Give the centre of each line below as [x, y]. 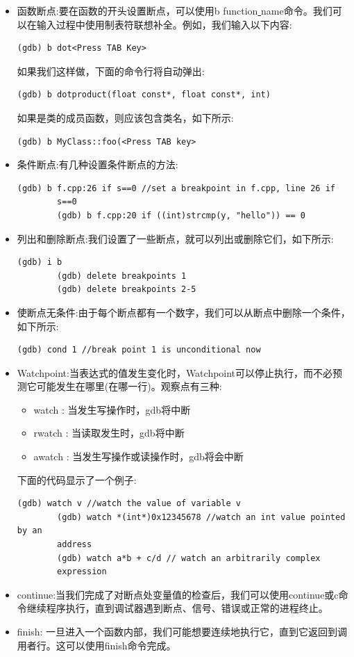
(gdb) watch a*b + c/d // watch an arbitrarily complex [189, 558]
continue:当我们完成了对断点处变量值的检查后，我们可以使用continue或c [178, 594]
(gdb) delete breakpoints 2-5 [127, 290]
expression [82, 572]
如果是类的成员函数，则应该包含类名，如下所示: [125, 117]
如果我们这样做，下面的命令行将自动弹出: [111, 71]
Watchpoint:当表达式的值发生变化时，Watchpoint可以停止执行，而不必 [175, 372]
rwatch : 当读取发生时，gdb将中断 [109, 433]
